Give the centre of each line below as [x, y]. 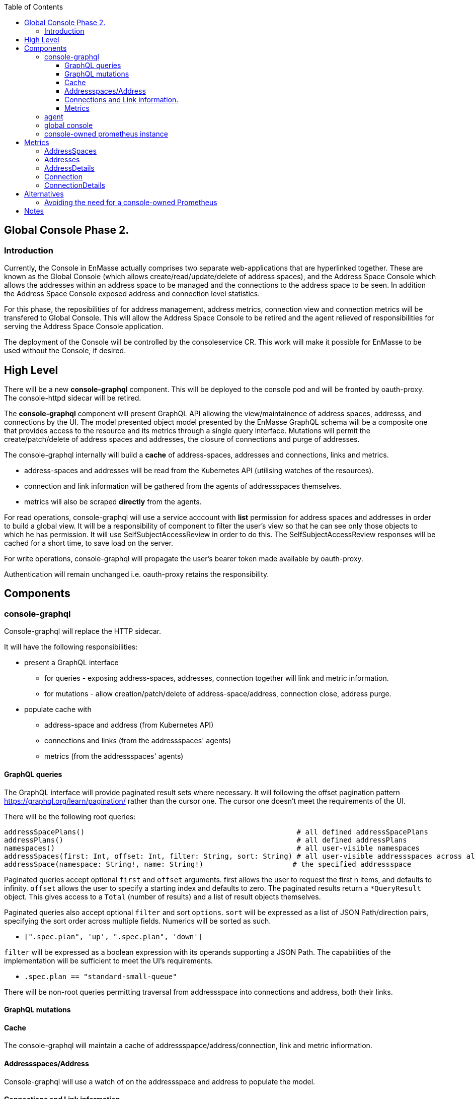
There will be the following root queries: [70, 816]
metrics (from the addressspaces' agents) [114, 756]
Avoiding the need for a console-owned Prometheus [131, 202]
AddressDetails [69, 168]
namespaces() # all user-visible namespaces [212, 848]
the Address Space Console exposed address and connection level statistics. [132, 294]
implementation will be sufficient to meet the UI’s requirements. [109, 960]
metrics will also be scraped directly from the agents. [113, 502]
